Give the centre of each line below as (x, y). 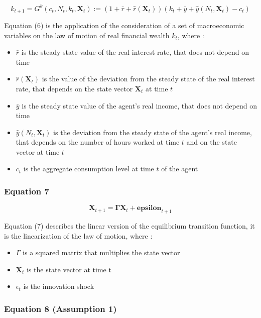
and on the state (212, 142)
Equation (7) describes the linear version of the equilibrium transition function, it (129, 226)
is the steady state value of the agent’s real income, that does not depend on (139, 105)
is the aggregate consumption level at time (89, 169)
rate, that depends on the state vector (74, 88)
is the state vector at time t (69, 269)
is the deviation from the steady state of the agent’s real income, (153, 132)
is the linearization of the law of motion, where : (78, 235)
